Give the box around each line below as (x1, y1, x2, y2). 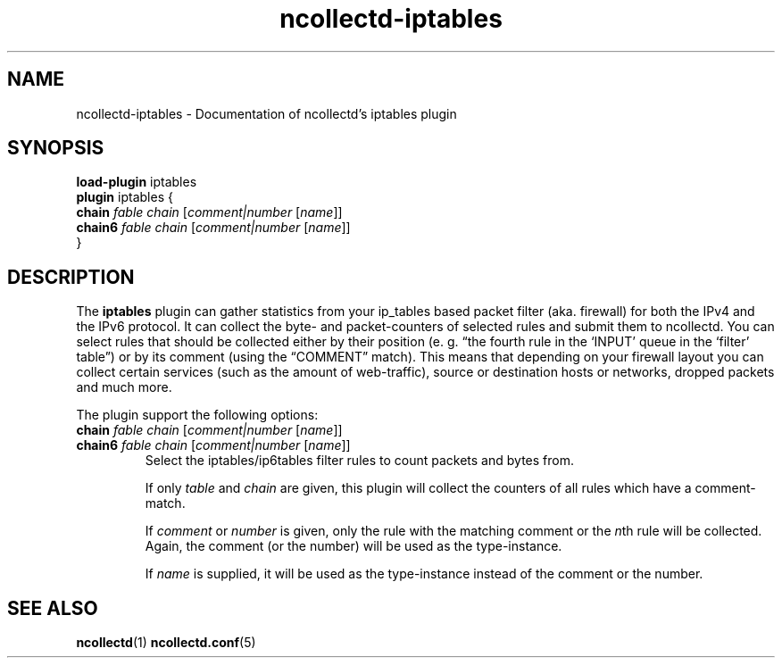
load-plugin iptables (76, 174, 197, 190)
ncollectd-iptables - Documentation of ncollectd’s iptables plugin (76, 105, 457, 121)
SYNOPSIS (7, 137, 104, 160)
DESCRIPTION (7, 265, 135, 288)
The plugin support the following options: (76, 407, 319, 423)
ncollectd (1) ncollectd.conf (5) (76, 635, 256, 651)
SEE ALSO (7, 596, 98, 619)
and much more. (76, 379, 172, 395)
